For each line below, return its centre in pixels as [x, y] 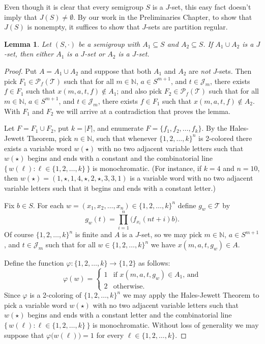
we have [163, 245]
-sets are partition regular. [187, 27]
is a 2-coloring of [55, 295]
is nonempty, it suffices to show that [83, 27]
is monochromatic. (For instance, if [147, 168]
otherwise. [129, 286]
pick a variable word [36, 305]
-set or [95, 54]
